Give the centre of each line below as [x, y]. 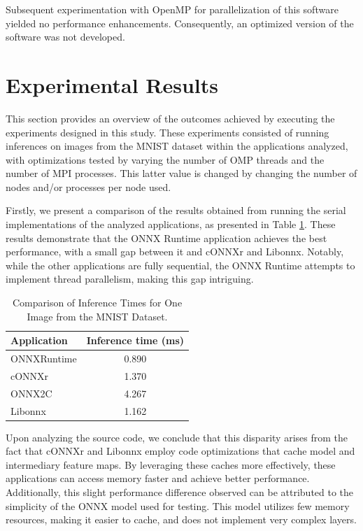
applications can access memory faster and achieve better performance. [158, 478]
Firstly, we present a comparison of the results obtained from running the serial [176, 210]
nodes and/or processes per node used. [88, 186]
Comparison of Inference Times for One [97, 303]
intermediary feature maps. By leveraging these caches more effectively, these [171, 464]
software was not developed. [65, 37]
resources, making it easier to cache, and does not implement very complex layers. [181, 519]
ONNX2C [31, 393]
